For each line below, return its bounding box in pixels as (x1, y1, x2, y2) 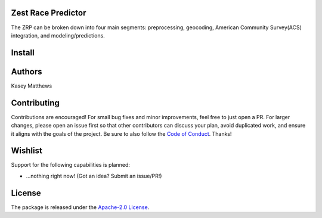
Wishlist (11, 146, 43, 156)
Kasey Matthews (11, 82, 52, 89)
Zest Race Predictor (11, 8, 86, 18)
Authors (11, 66, 42, 77)
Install (11, 48, 35, 58)
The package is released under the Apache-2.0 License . (11, 203, 150, 211)
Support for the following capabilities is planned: (11, 161, 131, 169)
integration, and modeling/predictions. (11, 32, 106, 39)
